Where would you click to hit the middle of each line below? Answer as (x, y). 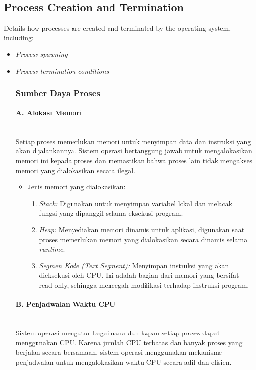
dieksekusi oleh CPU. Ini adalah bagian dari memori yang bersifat (139, 275)
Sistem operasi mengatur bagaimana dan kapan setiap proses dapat (118, 332)
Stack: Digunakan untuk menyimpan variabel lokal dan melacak (136, 203)
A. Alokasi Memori (49, 113)
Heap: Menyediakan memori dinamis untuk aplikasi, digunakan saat (142, 229)
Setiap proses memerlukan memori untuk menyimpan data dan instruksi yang (133, 141)
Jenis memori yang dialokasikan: (76, 187)
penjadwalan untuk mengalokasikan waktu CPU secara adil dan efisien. (124, 361)
